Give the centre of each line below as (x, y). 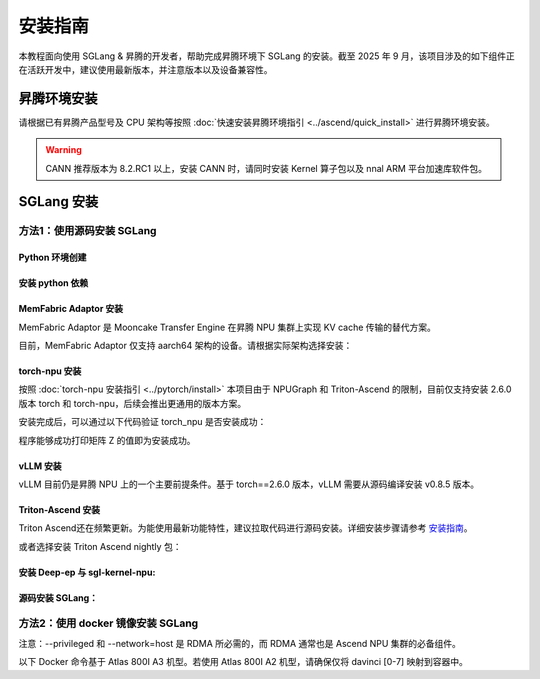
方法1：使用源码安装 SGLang (87, 231)
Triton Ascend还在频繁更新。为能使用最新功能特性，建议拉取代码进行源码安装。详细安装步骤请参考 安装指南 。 (246, 528)
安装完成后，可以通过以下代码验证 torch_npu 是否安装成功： (142, 422)
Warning (63, 150)
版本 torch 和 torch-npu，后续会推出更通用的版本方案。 (132, 403)
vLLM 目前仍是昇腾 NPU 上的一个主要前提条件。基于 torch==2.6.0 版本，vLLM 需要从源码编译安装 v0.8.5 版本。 (249, 484)
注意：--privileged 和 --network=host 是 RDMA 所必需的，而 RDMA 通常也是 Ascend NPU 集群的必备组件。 (240, 643)
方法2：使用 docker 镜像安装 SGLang (108, 623)
